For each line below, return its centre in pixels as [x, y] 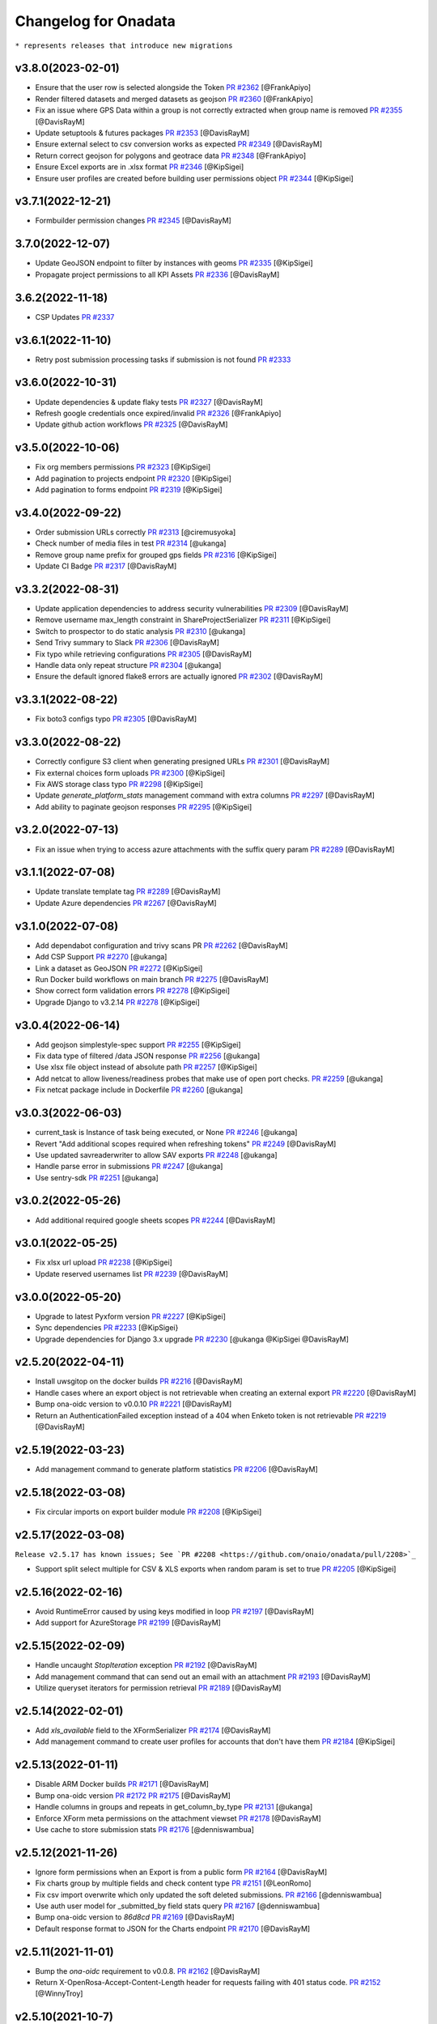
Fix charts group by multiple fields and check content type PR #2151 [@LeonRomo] [173, 1883]
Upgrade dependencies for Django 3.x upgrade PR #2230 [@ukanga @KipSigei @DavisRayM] [192, 1339]
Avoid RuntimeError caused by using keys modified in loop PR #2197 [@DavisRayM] [175, 1612]
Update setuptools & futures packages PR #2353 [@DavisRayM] [142, 133]
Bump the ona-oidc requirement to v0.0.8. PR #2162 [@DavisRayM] [148, 1971]
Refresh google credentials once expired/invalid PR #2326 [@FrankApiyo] [158, 413]
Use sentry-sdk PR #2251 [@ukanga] [97, 1177]
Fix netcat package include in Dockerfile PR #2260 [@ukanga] [139, 1090]
